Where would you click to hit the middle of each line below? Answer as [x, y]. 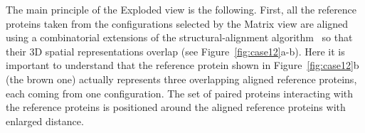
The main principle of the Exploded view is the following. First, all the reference [181, 9]
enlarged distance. [45, 121]
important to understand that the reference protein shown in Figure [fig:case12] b [182, 65]
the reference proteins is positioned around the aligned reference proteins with [176, 107]
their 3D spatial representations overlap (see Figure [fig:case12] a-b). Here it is [175, 51]
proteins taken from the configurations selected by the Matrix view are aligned [177, 23]
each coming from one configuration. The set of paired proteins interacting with [180, 93]
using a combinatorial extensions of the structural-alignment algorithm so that [179, 37]
